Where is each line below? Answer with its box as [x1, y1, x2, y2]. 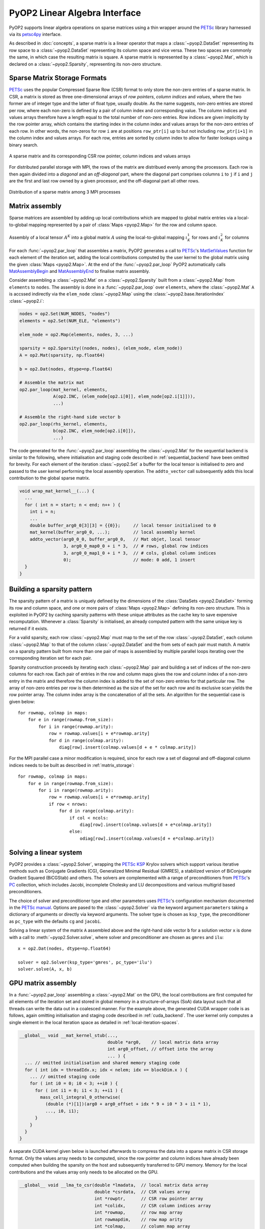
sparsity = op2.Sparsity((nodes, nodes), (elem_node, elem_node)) [19, 346, 183, 351]
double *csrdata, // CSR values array [94, 1189, 190, 1195]
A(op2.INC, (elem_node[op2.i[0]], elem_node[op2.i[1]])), [53, 394, 196, 399]
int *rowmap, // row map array [94, 1210, 183, 1215]
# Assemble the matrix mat [19, 380, 84, 385]
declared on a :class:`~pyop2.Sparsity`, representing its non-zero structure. [9, 61, 162, 67]
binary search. [9, 142, 39, 147]
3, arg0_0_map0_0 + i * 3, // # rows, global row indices [63, 543, 209, 549]
